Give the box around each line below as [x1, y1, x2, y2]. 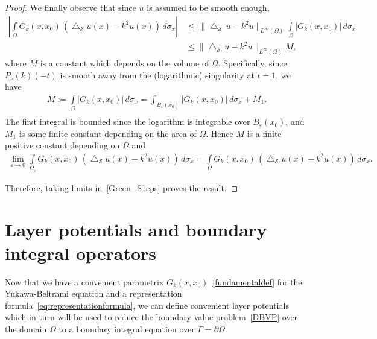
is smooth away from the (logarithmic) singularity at [60, 68, 255, 81]
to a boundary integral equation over [59, 323, 195, 335]
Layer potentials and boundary [5, 217, 267, 241]
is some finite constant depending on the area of [19, 127, 197, 139]
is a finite [247, 127, 282, 139]
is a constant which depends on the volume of [40, 57, 209, 69]
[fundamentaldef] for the [212, 275, 302, 288]
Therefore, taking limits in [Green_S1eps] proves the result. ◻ [5, 181, 238, 194]
